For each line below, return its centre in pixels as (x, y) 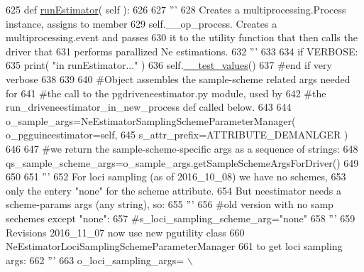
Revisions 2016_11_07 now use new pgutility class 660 (125, 232)
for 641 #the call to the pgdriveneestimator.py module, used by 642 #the (166, 93)
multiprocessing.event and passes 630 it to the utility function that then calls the (182, 37)
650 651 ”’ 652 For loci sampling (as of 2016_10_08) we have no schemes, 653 (176, 176)
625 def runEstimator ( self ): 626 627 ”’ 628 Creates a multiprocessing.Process (176, 9)
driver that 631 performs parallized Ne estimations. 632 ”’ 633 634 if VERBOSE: (182, 51)
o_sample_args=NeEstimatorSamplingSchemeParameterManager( (151, 120)
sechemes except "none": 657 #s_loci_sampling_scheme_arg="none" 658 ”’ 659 (181, 218)
